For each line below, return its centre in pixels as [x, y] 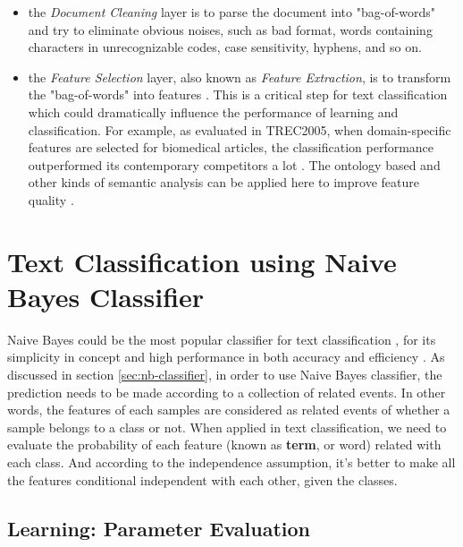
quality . [51, 199]
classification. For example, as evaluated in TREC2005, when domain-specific [240, 129]
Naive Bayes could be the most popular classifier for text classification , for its [222, 339]
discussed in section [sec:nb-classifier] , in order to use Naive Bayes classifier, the [225, 375]
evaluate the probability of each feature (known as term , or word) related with [224, 444]
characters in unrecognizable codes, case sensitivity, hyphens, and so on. [225, 47]
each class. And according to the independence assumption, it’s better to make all [231, 462]
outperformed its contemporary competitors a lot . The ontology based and [234, 164]
